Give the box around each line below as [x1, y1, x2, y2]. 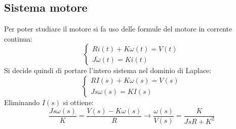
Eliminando [4, 96, 40, 107]
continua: [4, 33, 33, 44]
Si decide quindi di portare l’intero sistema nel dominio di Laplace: [4, 65, 212, 76]
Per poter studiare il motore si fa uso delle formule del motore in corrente [4, 23, 232, 34]
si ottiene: [63, 96, 94, 107]
